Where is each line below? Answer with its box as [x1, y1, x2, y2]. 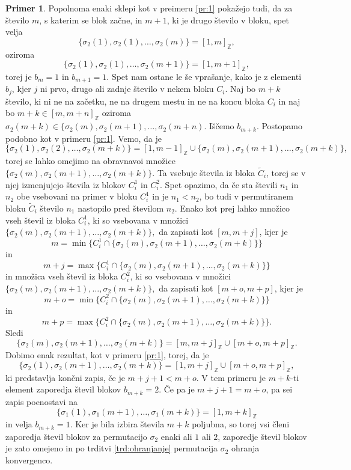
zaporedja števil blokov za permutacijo [5, 430, 147, 442]
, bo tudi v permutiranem [199, 190, 294, 203]
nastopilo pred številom [78, 201, 164, 214]
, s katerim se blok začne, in [39, 13, 142, 26]
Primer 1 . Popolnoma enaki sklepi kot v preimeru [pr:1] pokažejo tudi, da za [5, 2, 293, 14]
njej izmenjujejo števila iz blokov [5, 178, 126, 191]
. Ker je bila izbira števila [70, 418, 165, 430]
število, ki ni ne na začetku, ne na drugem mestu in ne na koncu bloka [5, 94, 265, 107]
